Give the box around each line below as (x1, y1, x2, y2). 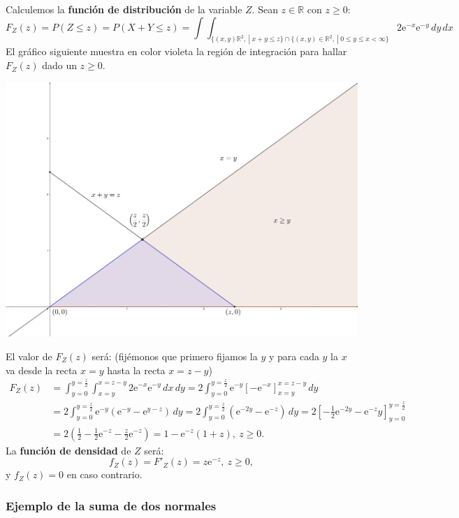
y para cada (268, 348, 319, 363)
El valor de (6, 348, 52, 363)
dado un (42, 58, 77, 73)
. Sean (252, 2, 278, 16)
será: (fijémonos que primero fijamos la (92, 348, 258, 363)
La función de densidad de (6, 443, 131, 457)
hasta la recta (107, 362, 166, 377)
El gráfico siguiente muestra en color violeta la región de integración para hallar (6, 44, 347, 59)
